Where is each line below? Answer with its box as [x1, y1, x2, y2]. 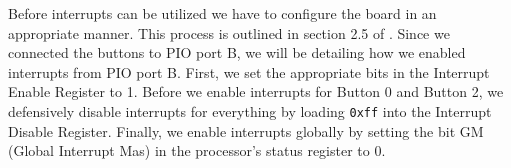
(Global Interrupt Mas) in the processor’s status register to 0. [8, 140, 386, 161]
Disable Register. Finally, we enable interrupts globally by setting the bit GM [8, 120, 484, 141]
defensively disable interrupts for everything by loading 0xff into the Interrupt [8, 100, 492, 121]
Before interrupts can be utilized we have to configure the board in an [8, 3, 437, 23]
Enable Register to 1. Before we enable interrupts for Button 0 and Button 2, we [8, 81, 504, 102]
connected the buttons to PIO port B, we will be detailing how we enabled [8, 42, 466, 63]
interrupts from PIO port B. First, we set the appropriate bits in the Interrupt [8, 61, 490, 82]
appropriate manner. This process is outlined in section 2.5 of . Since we [8, 22, 450, 43]
